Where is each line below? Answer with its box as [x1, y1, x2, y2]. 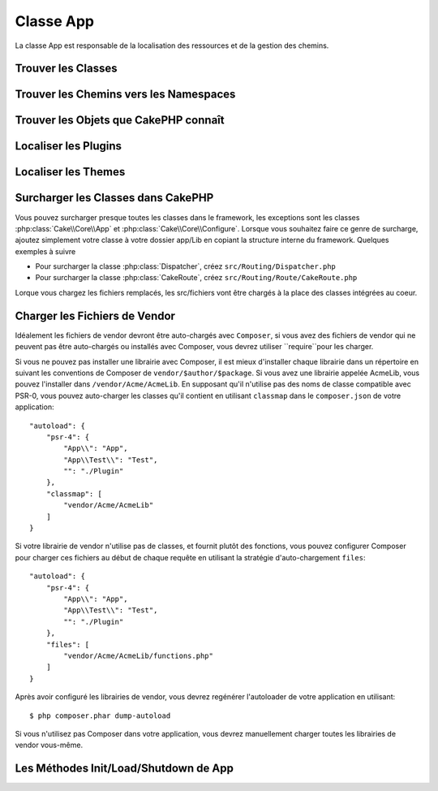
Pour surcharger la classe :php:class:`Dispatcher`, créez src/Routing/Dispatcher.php [35, 262, 337, 271]
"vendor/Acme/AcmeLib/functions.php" [63, 651, 214, 660]
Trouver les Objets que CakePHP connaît [15, 114, 225, 128]
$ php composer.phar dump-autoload [29, 711, 171, 720]
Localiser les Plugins [15, 139, 122, 153]
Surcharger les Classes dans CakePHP [15, 191, 214, 205]
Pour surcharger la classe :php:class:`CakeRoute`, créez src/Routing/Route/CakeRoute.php [35, 273, 358, 283]
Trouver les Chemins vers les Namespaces [15, 88, 236, 102]
